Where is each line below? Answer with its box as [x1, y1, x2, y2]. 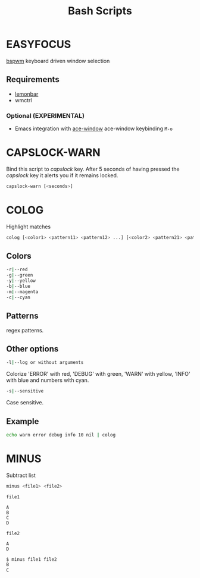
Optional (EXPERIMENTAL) [6, 111, 85, 120]
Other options [6, 344, 59, 354]
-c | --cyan [6, 294, 31, 300]
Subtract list [6, 472, 36, 479]
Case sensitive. [6, 399, 43, 406]
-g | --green [6, 272, 33, 278]
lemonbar [14, 90, 39, 98]
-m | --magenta [6, 288, 39, 295]
